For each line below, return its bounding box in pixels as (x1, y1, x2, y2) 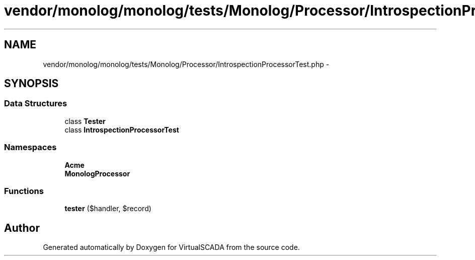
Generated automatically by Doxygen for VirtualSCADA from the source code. (43, 243, 300, 252)
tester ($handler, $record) (64, 204, 151, 213)
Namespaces (4, 142, 57, 153)
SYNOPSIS (4, 77, 59, 90)
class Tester (64, 116, 106, 125)
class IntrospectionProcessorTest (64, 125, 179, 134)
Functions (4, 185, 44, 196)
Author (4, 221, 40, 234)
